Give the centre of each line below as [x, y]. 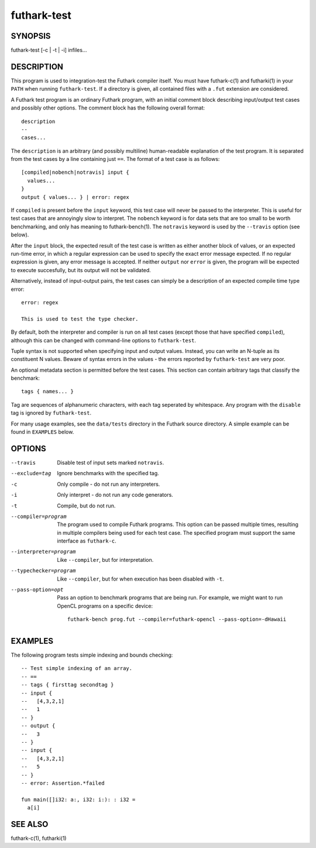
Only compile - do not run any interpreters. [109, 484]
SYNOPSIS [31, 36]
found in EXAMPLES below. [42, 432]
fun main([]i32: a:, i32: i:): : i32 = [78, 799]
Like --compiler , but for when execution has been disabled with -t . [141, 579]
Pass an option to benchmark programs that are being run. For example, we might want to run [170, 598]
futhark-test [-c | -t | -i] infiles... [49, 50]
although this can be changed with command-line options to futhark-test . [103, 340]
